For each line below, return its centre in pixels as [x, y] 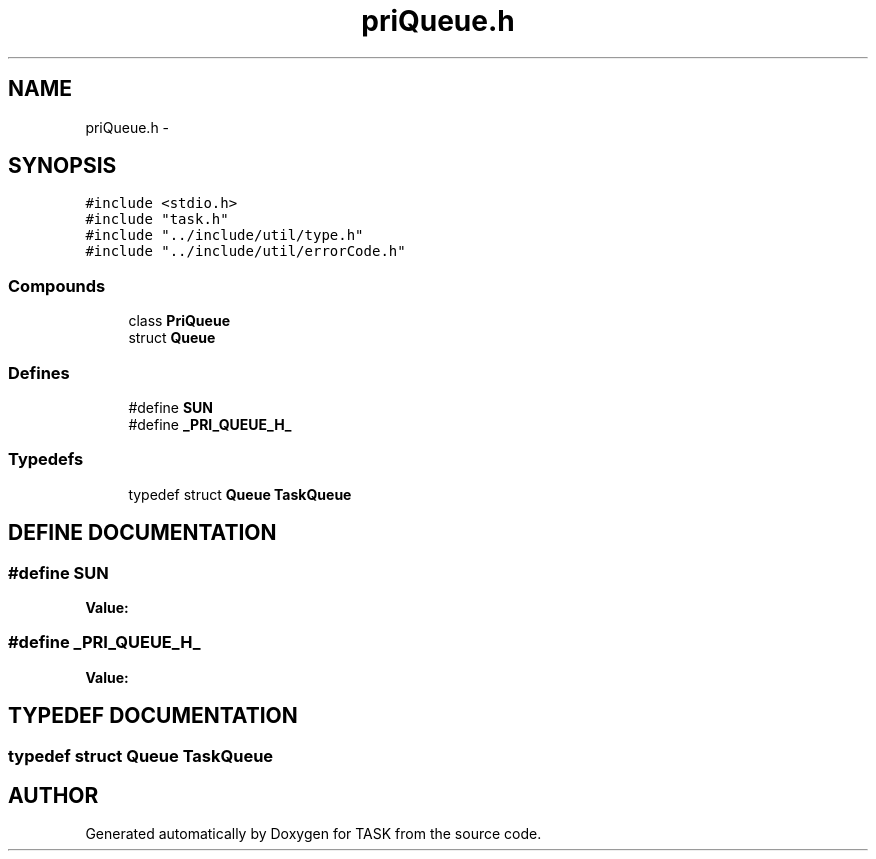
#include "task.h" [157, 219]
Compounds [57, 285]
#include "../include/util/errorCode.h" [245, 251]
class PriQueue [179, 321]
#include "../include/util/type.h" [224, 235]
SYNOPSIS [62, 166]
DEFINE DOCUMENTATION [142, 533]
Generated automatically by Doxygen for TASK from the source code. [313, 834]
